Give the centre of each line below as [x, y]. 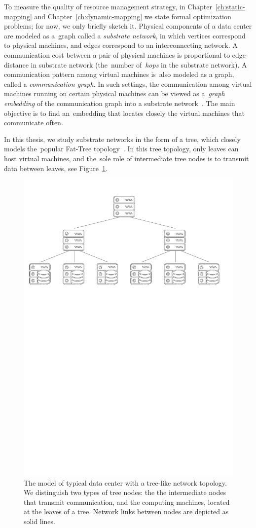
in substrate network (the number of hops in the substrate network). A [139, 64]
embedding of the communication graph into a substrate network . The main [120, 103]
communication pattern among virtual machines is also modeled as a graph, [119, 74]
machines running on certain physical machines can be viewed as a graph [114, 93]
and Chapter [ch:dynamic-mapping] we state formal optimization [133, 16]
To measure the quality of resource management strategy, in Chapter [108, 6]
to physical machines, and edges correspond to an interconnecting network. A [121, 45]
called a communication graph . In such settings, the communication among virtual [128, 84]
